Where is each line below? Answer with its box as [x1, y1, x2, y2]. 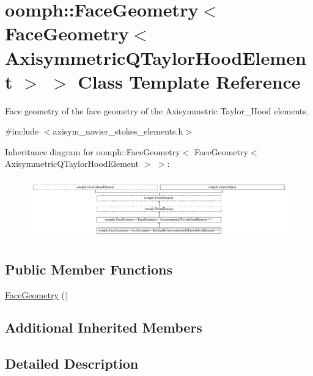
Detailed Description [5, 354, 139, 373]
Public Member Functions [5, 259, 172, 278]
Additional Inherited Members [5, 318, 202, 337]
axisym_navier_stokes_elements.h [53, 125, 183, 138]
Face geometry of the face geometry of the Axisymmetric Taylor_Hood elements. [5, 104, 309, 117]
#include [5, 125, 39, 138]
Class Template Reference [78, 68, 301, 94]
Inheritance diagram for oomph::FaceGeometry [5, 145, 180, 158]
